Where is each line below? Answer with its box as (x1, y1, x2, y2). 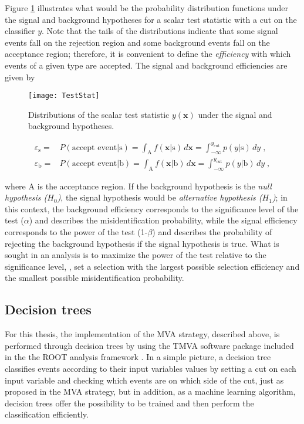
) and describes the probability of (152, 226, 272, 238)
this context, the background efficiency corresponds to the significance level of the (5, 202, 299, 215)
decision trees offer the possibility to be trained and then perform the (5, 396, 254, 409)
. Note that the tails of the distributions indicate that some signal (42, 25, 278, 37)
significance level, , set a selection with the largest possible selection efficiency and (5, 260, 300, 272)
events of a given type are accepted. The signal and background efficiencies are (5, 59, 288, 71)
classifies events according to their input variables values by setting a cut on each (5, 362, 296, 374)
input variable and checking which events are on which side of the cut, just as (5, 374, 284, 386)
